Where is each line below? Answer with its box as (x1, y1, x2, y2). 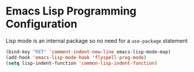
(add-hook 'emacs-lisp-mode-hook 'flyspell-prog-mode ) (5, 54, 147, 61)
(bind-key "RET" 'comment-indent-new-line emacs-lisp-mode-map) (5, 48, 171, 55)
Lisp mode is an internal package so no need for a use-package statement (5, 37, 188, 44)
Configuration (5, 17, 78, 31)
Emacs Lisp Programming (5, 4, 137, 18)
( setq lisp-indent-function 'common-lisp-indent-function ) (5, 60, 158, 66)
